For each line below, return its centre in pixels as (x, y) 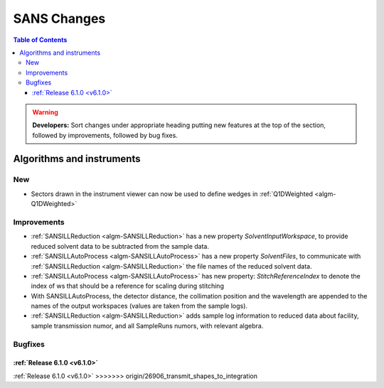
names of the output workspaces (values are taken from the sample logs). (139, 306)
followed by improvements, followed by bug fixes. (105, 135)
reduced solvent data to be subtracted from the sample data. (120, 246)
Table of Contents (40, 40)
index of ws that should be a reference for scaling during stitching (127, 286)
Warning (45, 112)
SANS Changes (59, 18)
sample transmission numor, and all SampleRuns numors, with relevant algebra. (147, 325)
